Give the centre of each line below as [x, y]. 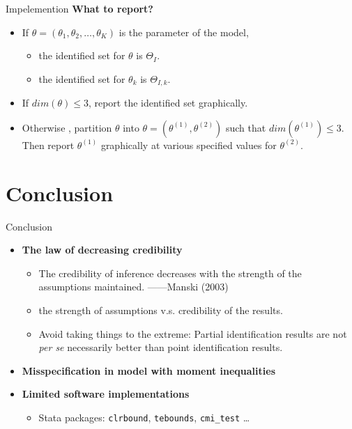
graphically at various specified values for [189, 145]
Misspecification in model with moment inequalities [148, 370]
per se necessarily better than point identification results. [161, 347]
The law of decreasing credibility [102, 250]
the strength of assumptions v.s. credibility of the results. [161, 310]
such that [246, 127]
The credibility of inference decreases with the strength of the [170, 273]
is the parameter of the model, [184, 32]
